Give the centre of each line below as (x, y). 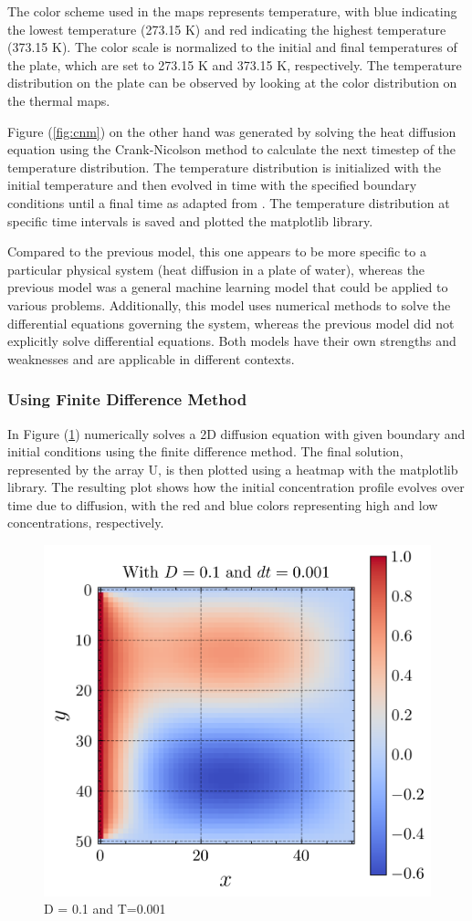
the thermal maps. (59, 100)
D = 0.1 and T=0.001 (105, 909)
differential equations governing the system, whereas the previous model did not (231, 323)
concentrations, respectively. (86, 523)
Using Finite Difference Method (127, 399)
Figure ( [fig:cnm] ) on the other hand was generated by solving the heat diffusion (232, 131)
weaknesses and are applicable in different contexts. (151, 358)
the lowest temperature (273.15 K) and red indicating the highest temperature (227, 29)
